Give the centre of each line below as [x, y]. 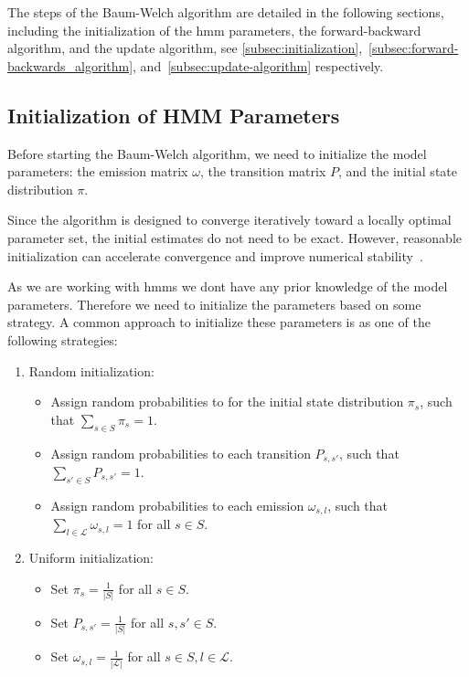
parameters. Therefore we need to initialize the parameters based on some [214, 304]
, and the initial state [398, 171]
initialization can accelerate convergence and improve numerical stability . [215, 255]
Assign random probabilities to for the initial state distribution [227, 402]
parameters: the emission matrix [98, 171]
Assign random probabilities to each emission [177, 505]
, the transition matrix [263, 171]
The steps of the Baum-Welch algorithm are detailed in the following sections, [226, 12]
